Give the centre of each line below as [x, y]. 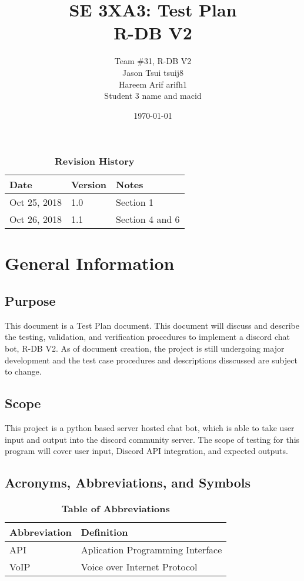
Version [89, 185]
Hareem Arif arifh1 [153, 84]
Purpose [30, 301]
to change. [23, 371]
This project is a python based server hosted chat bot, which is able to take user [150, 428]
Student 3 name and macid [153, 96]
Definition [104, 532]
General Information [90, 263]
